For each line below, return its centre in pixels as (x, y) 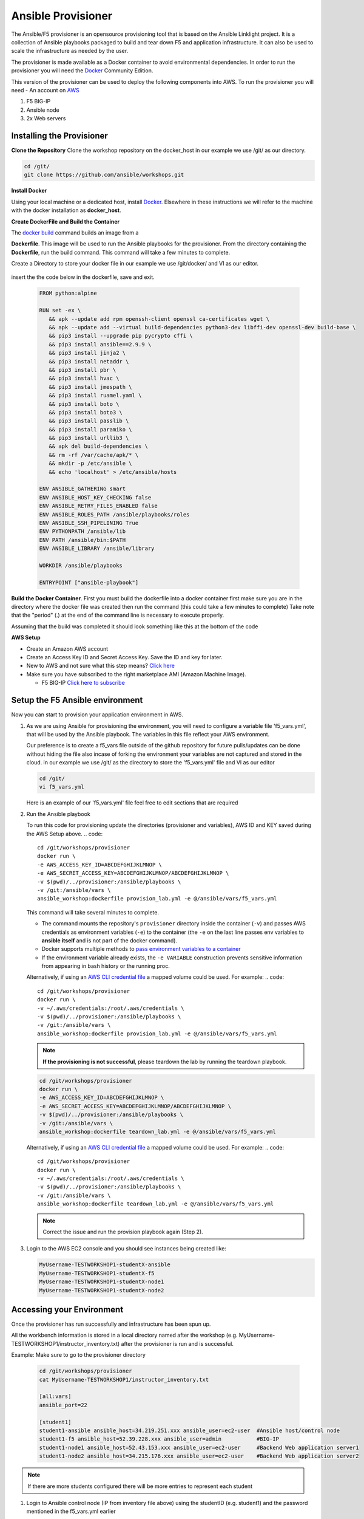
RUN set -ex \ (60, 310)
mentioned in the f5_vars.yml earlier (71, 1511)
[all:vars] (55, 1397)
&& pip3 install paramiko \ (91, 429)
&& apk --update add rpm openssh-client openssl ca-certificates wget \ (159, 319)
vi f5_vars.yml (62, 787)
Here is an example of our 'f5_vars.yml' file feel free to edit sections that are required (132, 803)
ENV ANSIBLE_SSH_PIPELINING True (89, 523)
